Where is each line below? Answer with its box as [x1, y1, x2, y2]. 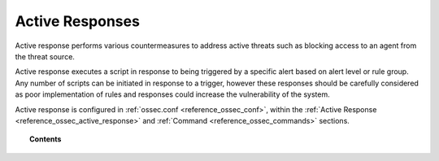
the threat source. [15, 51, 75, 61]
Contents [29, 134, 62, 144]
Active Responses [15, 12, 140, 30]
